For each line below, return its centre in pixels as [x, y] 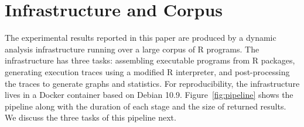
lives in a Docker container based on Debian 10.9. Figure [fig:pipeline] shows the [149, 95]
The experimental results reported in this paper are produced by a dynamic [141, 38]
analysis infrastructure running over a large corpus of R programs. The [132, 49]
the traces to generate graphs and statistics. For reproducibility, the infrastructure [152, 83]
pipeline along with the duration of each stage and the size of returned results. [146, 106]
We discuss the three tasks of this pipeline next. [90, 117]
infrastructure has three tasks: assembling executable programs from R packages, [150, 60]
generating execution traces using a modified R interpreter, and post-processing [147, 71]
